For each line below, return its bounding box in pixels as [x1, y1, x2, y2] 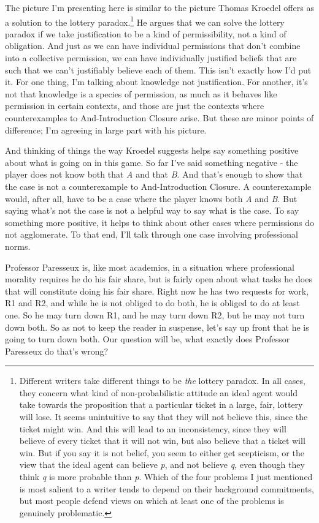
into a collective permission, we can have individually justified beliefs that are [5, 51, 297, 64]
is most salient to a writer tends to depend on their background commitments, [19, 482, 314, 495]
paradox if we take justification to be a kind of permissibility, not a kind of [5, 27, 286, 40]
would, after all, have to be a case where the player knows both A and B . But [5, 192, 298, 205]
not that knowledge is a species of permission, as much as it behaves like [5, 87, 277, 100]
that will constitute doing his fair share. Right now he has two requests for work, [5, 284, 309, 297]
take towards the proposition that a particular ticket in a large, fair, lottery [19, 398, 303, 411]
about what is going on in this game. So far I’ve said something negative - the [5, 156, 298, 168]
